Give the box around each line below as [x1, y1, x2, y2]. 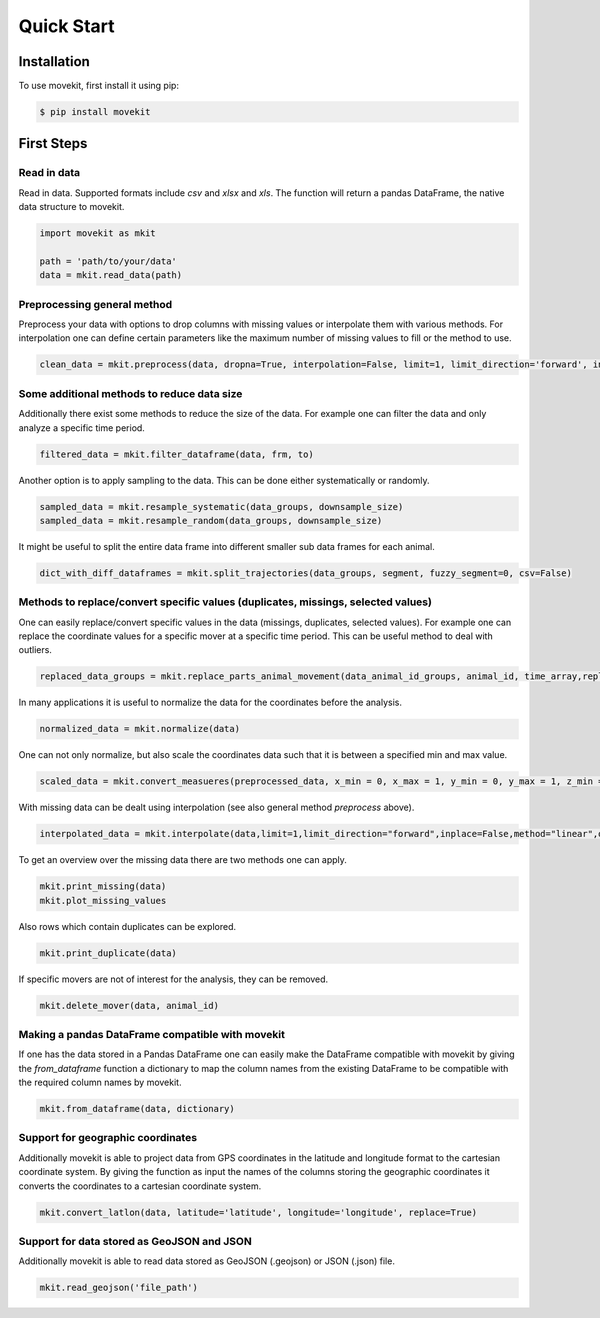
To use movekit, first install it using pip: [18, 80, 180, 92]
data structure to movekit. [18, 201, 125, 213]
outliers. [18, 644, 52, 656]
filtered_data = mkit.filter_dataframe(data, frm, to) [39, 448, 314, 460]
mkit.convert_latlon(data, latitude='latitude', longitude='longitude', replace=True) [39, 1206, 478, 1218]
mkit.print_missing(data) [39, 881, 167, 892]
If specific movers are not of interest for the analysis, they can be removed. [18, 973, 329, 985]
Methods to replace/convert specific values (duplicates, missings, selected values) [18, 595, 432, 609]
